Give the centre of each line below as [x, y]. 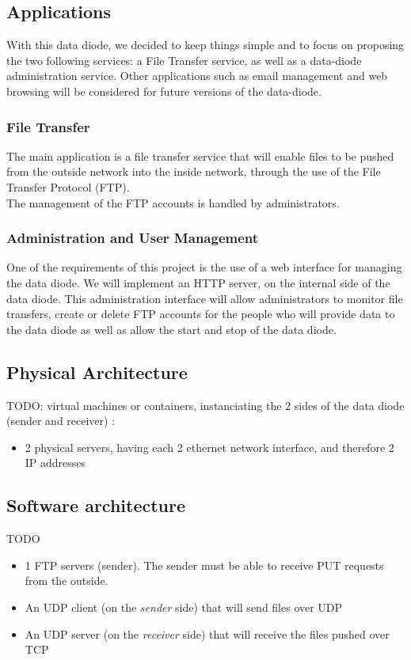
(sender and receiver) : [61, 421]
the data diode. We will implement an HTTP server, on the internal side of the [198, 282]
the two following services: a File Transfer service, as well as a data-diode [184, 60]
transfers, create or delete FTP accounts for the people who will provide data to [201, 314]
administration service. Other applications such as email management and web [197, 76]
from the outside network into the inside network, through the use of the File [194, 171]
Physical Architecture [97, 372]
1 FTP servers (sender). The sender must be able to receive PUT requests [204, 565]
